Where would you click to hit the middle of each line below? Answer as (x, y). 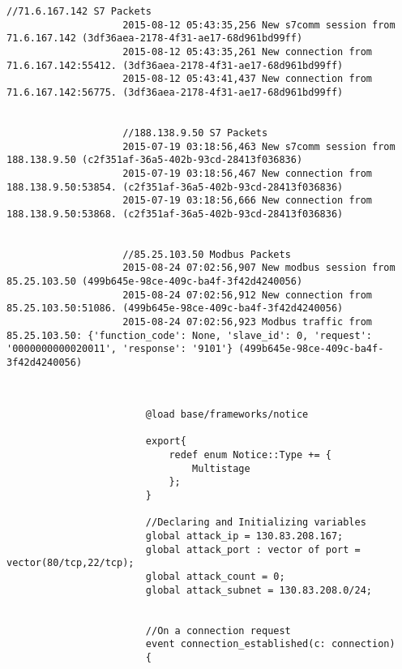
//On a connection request (218, 630)
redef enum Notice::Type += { (250, 455)
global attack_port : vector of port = (253, 549)
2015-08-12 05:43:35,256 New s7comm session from (259, 25)
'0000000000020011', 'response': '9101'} (120, 349)
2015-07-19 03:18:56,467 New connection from (248, 173)
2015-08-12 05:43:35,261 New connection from (248, 51)
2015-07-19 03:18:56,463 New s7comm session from (259, 146)
